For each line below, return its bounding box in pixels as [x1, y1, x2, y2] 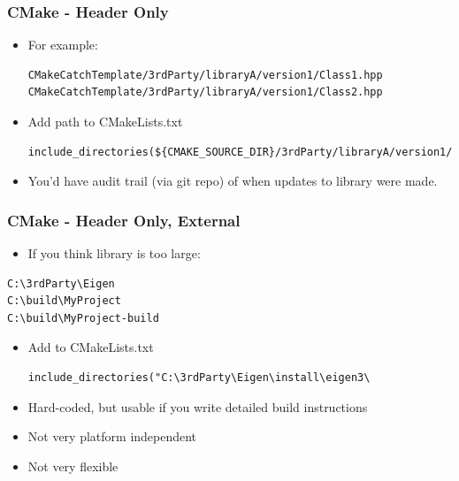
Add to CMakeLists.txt [27, 338, 154, 356]
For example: [27, 35, 98, 54]
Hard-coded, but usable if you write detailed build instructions [27, 397, 368, 416]
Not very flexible [27, 456, 119, 475]
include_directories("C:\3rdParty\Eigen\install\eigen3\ [27, 370, 371, 384]
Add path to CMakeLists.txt [27, 112, 183, 130]
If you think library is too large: [27, 244, 201, 262]
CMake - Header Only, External [7, 209, 241, 231]
